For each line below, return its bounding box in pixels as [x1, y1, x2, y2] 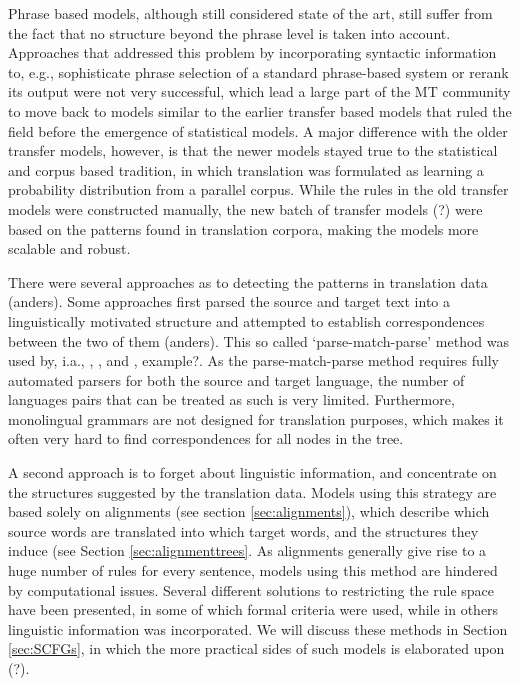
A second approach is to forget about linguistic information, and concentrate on [8, 462, 497, 483]
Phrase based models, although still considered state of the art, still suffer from [8, 3, 493, 23]
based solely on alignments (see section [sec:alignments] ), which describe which [8, 501, 490, 522]
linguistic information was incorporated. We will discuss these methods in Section [8, 618, 508, 639]
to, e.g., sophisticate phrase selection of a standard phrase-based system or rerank [8, 61, 509, 82]
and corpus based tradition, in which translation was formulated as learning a [8, 159, 484, 180]
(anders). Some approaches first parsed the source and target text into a [8, 291, 450, 312]
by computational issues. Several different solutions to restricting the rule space [8, 579, 495, 600]
